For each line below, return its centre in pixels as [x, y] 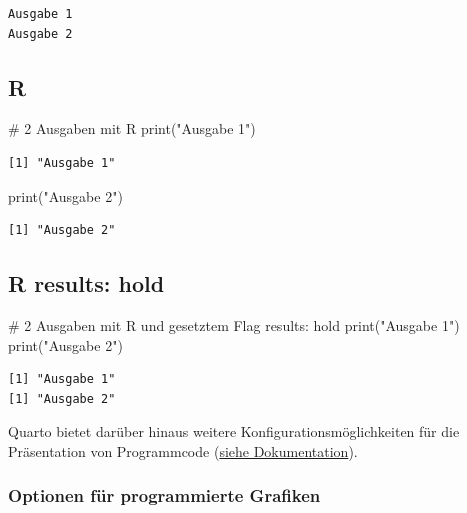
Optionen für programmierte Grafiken [164, 495]
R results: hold [86, 283]
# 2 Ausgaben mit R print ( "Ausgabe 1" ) [132, 128]
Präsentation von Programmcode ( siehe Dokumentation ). [183, 450]
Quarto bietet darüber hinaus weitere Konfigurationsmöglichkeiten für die [234, 431]
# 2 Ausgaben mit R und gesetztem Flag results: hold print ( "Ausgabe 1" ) [234, 324]
